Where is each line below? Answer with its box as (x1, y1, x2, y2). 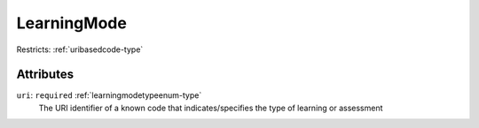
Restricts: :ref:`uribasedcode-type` (16, 44, 144, 55)
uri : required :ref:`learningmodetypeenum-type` (16, 90, 202, 101)
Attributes (16, 67, 75, 82)
